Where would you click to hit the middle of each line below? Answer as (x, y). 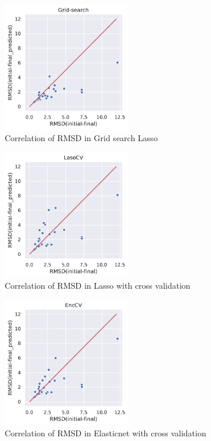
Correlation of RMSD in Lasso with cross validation (98, 286)
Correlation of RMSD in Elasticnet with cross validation (105, 433)
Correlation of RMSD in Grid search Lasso (81, 138)
